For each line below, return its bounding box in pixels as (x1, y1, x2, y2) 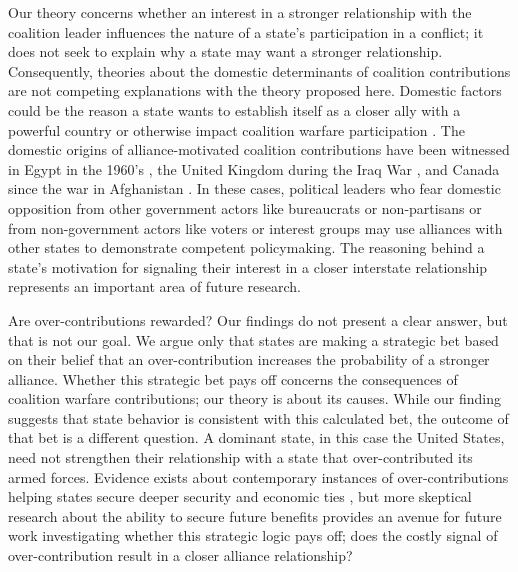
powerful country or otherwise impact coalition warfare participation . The (8, 119, 465, 140)
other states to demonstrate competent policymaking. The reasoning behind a (8, 237, 485, 258)
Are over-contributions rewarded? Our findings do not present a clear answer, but (8, 309, 508, 330)
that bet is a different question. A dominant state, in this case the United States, (8, 427, 505, 448)
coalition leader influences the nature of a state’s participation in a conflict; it (8, 21, 484, 42)
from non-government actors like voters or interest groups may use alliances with (8, 217, 503, 238)
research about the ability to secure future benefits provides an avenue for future (8, 505, 502, 526)
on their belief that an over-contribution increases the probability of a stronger (8, 349, 490, 370)
